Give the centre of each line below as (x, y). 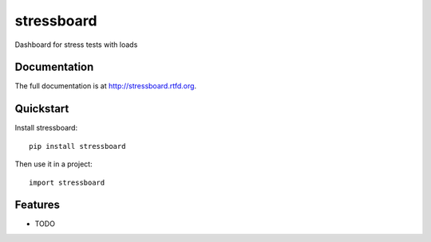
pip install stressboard (77, 146)
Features (37, 205)
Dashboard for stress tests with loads (76, 45)
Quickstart (42, 109)
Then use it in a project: (53, 164)
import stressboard (67, 182)
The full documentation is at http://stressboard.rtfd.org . (106, 86)
